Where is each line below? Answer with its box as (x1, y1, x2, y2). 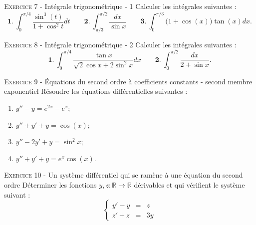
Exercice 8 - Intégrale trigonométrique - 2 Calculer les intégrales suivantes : (4, 39, 237, 49)
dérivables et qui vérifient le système (134, 179, 245, 190)
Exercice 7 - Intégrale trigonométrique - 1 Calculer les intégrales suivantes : (4, 1, 237, 11)
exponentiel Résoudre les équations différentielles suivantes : (4, 86, 188, 96)
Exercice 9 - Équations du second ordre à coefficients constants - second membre (4, 76, 253, 86)
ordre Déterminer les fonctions (4, 179, 97, 190)
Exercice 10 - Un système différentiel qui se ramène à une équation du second (4, 170, 243, 180)
